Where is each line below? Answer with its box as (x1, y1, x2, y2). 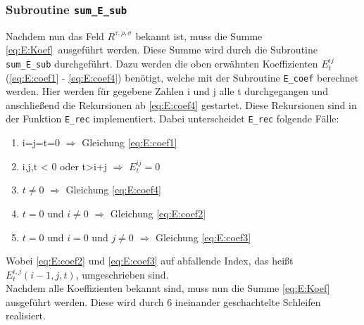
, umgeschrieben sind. (75, 267, 169, 281)
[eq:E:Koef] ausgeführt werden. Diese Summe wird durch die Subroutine (6, 42, 318, 57)
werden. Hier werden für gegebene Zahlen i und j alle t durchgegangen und (6, 84, 328, 98)
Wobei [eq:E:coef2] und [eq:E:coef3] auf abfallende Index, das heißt (6, 253, 294, 268)
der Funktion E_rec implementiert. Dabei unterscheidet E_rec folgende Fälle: (6, 111, 339, 126)
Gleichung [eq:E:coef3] (155, 229, 251, 244)
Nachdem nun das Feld (6, 28, 104, 43)
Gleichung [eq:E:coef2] (110, 205, 206, 220)
